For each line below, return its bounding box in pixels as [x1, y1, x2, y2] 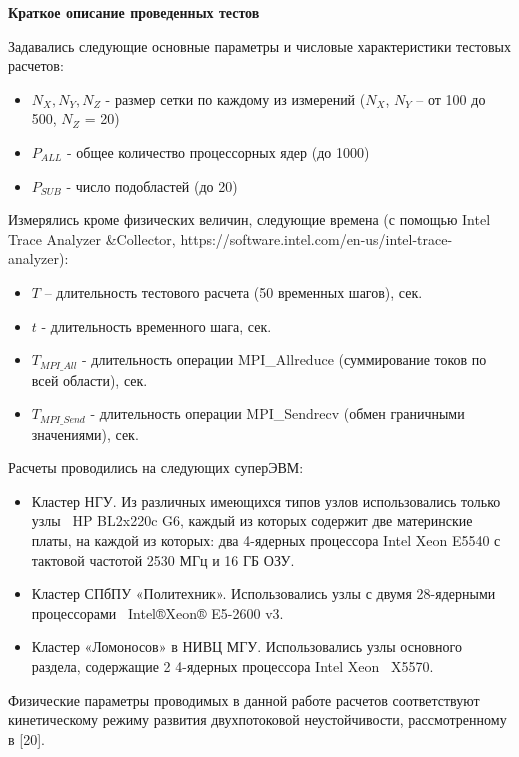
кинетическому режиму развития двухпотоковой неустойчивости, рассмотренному [8, 709, 507, 730]
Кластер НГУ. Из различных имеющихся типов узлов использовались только [31, 490, 501, 511]
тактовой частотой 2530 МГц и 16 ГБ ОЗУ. [31, 549, 295, 570]
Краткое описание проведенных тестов [8, 2, 260, 22]
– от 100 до [416, 88, 486, 109]
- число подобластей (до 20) [66, 175, 238, 196]
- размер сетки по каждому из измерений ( [105, 88, 366, 109]
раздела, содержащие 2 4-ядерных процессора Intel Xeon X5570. [31, 655, 434, 676]
